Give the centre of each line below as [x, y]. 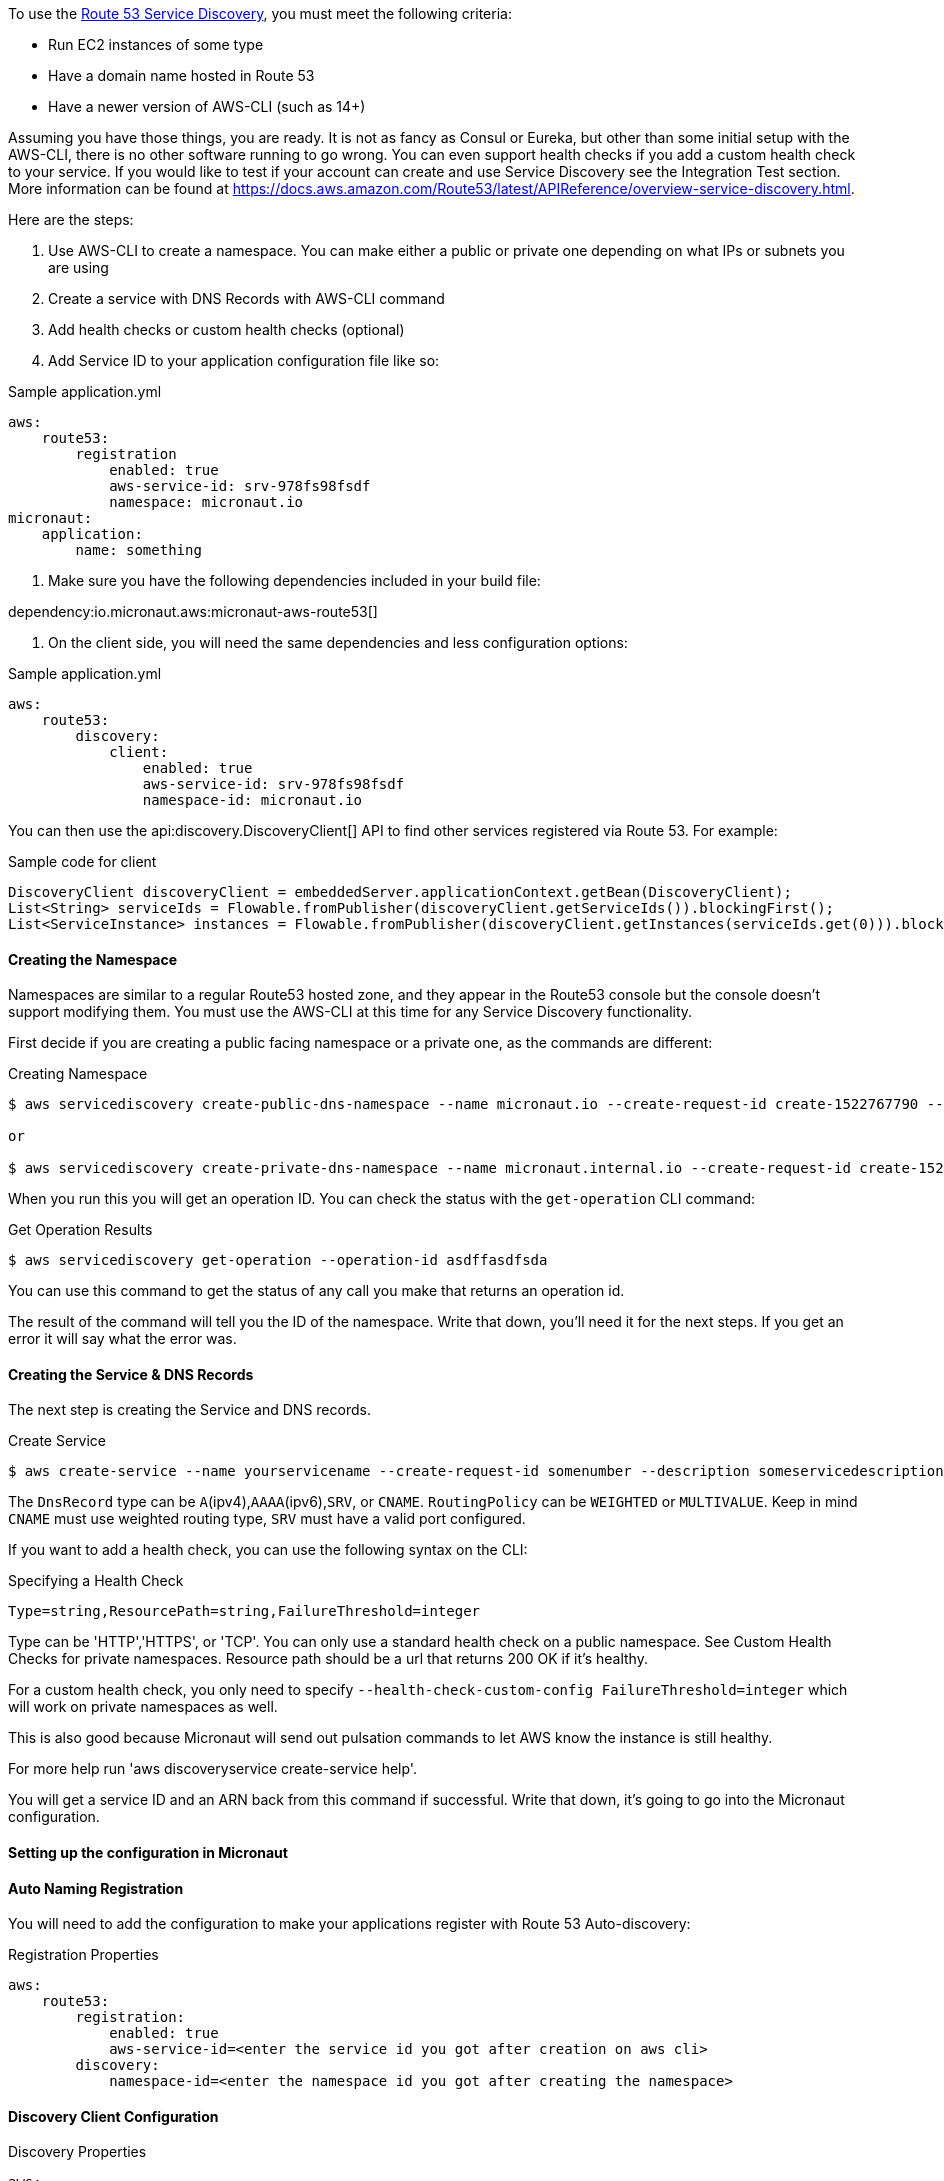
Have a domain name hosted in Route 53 [181, 75]
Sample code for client [82, 861]
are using [78, 267]
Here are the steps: [71, 219]
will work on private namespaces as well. [143, 1707]
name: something [138, 550]
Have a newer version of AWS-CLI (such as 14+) [207, 106]
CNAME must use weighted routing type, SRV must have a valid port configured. [267, 1519]
